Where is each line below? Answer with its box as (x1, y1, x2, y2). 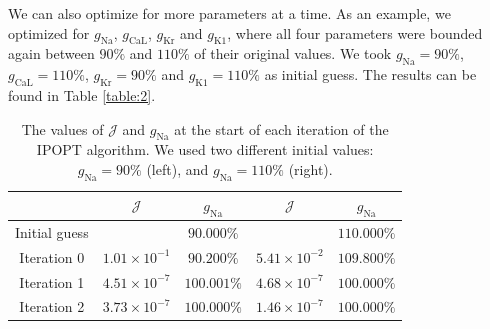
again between (8, 43, 95, 64)
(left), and (146, 158, 209, 179)
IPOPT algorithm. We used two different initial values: (36, 139, 374, 160)
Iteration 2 (19, 296, 85, 317)
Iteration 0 (19, 246, 85, 267)
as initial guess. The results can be (264, 64, 477, 85)
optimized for (8, 22, 90, 43)
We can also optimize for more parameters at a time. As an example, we (8, 3, 451, 23)
